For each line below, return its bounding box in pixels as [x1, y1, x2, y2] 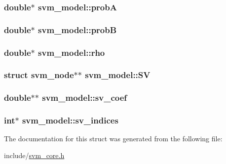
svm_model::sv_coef [42, 91, 127, 104]
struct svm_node [4, 69, 74, 81]
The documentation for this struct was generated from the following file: [4, 133, 223, 144]
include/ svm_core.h [4, 150, 65, 161]
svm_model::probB [38, 23, 117, 36]
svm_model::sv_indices [22, 114, 118, 126]
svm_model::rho [38, 46, 105, 58]
